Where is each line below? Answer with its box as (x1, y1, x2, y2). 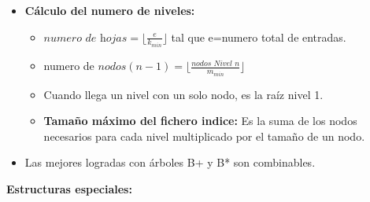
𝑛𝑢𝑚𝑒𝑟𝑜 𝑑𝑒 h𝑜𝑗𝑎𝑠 (43, 32, 128, 44)
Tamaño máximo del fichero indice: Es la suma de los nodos (43, 112, 357, 129)
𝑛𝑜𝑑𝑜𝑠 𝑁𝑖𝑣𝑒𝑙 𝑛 (191, 59, 240, 68)
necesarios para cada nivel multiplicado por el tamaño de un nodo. (43, 127, 365, 144)
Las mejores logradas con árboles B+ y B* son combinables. (24, 154, 316, 171)
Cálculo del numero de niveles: (24, 2, 195, 18)
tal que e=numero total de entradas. (171, 28, 346, 45)
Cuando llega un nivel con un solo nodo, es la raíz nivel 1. (43, 86, 324, 102)
